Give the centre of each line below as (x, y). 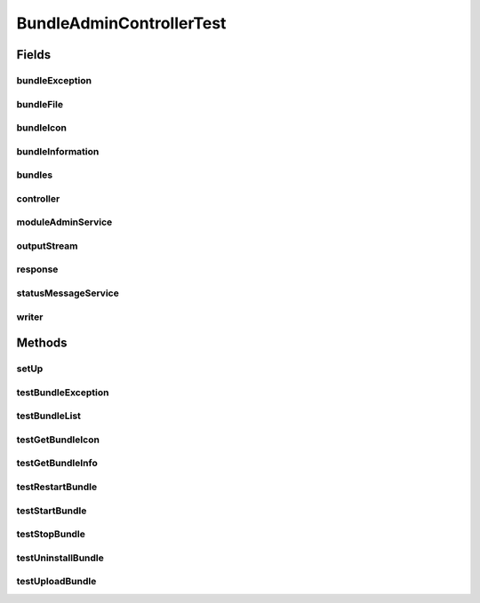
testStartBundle (52, 511)
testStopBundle (51, 535)
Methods (42, 343)
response (37, 269)
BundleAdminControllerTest (121, 23)
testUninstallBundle (60, 558)
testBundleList (49, 416)
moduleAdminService (64, 222)
